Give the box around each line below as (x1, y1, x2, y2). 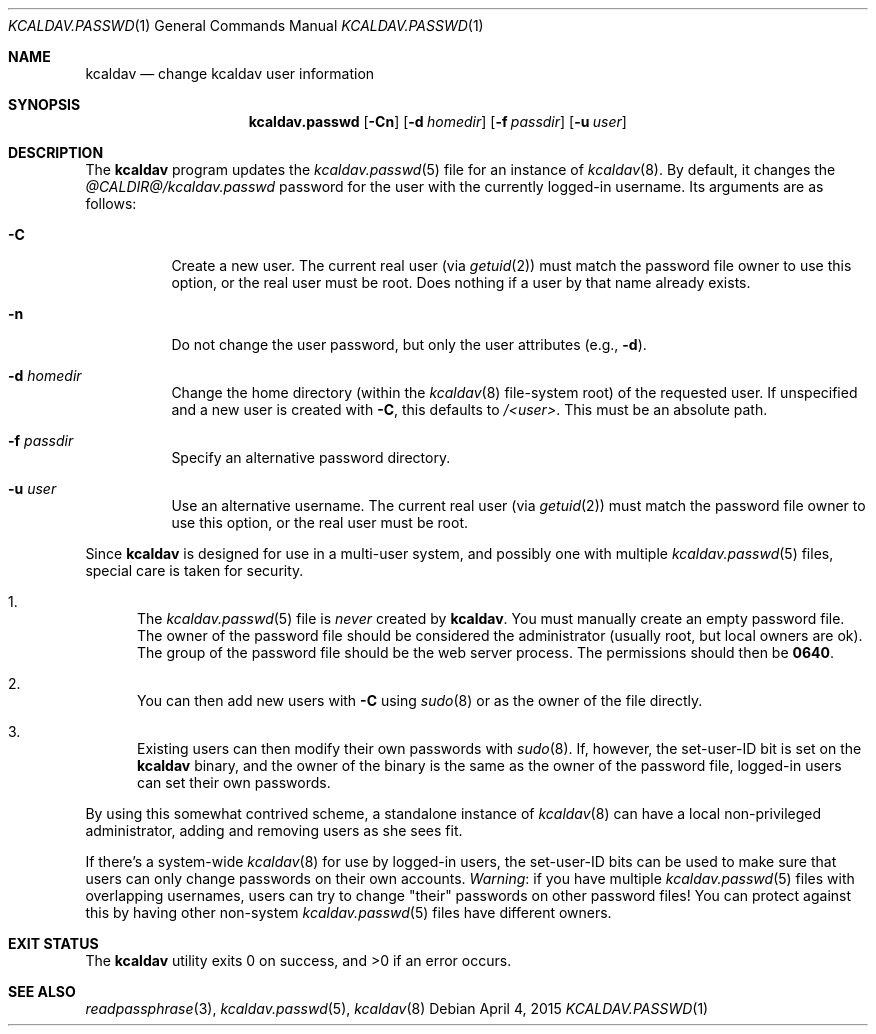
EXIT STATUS (8, 935, 99, 952)
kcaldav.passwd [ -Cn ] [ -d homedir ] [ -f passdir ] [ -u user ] (248, 113, 627, 130)
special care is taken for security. (85, 562, 304, 579)
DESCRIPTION (8, 144, 104, 161)
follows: (85, 195, 137, 212)
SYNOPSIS (8, 96, 81, 113)
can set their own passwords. (137, 774, 331, 791)
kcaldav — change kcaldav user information (85, 65, 375, 82)
